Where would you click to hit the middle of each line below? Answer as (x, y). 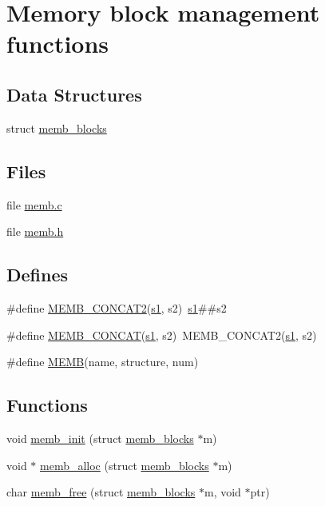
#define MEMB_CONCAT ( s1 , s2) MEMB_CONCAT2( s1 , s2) (162, 335)
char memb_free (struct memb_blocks (101, 492)
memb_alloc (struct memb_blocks (125, 465)
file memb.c (34, 204)
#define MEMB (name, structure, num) (103, 362)
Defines (38, 275)
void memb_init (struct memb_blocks (100, 438)
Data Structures (74, 94)
